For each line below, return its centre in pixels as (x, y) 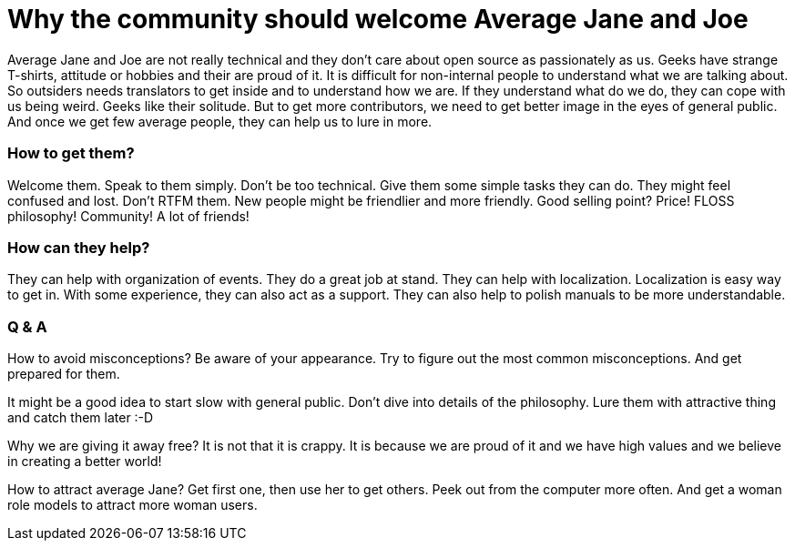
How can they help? (79, 247)
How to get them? (71, 153)
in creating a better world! (85, 461)
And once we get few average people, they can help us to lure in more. (220, 121)
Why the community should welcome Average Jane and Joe (378, 19)
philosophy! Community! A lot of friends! (128, 216)
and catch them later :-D (81, 417)
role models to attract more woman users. (132, 505)
